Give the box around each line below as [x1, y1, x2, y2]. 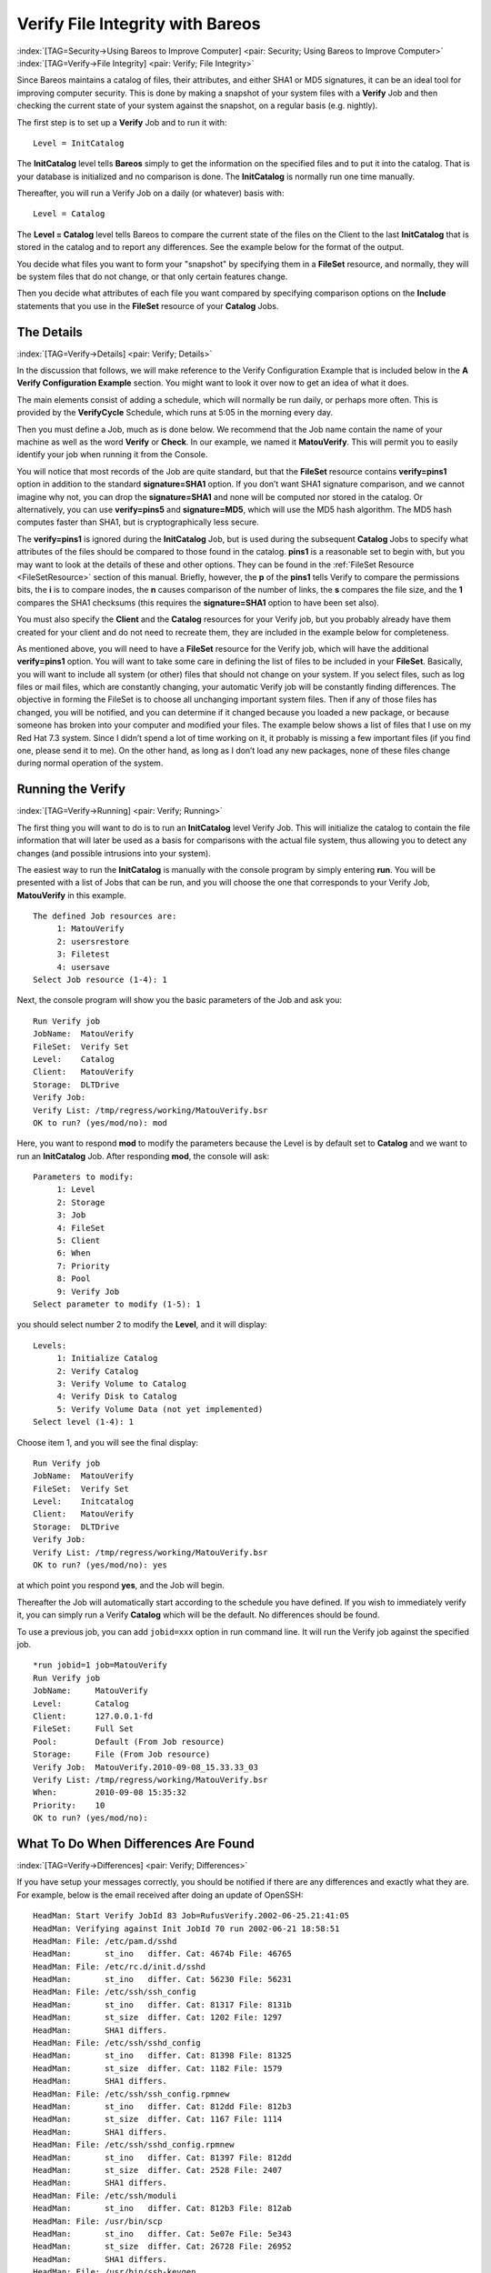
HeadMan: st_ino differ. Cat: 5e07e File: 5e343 [33, 2228, 293, 2238]
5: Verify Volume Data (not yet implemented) [56, 1404, 264, 1414]
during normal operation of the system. [16, 757, 164, 768]
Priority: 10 [33, 1800, 105, 1810]
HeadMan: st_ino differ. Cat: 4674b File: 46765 [33, 1948, 293, 1959]
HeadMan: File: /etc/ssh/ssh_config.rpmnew [33, 2088, 230, 2099]
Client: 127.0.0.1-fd [33, 1710, 154, 1721]
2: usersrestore [56, 936, 129, 946]
